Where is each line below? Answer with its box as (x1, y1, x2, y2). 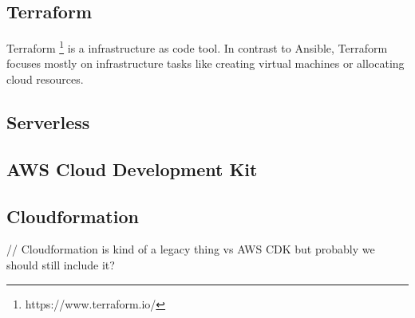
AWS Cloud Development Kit (6, 156, 258, 181)
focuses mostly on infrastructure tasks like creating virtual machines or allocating (6, 55, 405, 72)
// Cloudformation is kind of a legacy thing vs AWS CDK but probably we (6, 241, 375, 257)
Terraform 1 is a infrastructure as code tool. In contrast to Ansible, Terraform (6, 37, 388, 56)
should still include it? (6, 257, 115, 273)
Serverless (6, 110, 90, 135)
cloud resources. (6, 71, 84, 88)
